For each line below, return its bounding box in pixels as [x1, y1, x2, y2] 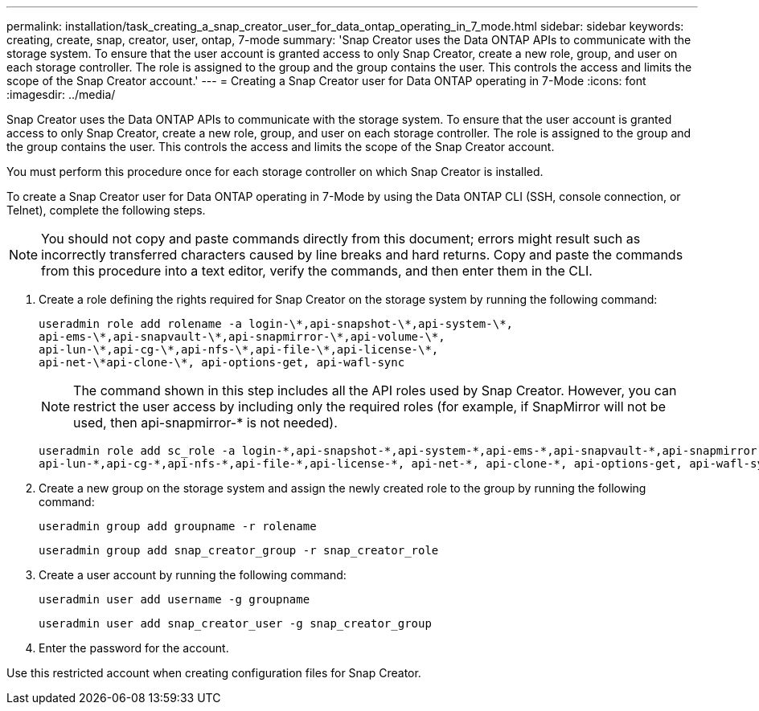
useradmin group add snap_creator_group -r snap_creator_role [39, 544, 439, 557]
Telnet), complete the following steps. [6, 203, 206, 217]
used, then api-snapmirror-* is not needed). [73, 415, 338, 431]
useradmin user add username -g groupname [39, 593, 310, 606]
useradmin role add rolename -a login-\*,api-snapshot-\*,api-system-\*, [39, 317, 514, 330]
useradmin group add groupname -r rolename [39, 520, 317, 533]
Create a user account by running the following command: [39, 568, 347, 582]
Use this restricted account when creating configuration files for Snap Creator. [6, 666, 421, 680]
